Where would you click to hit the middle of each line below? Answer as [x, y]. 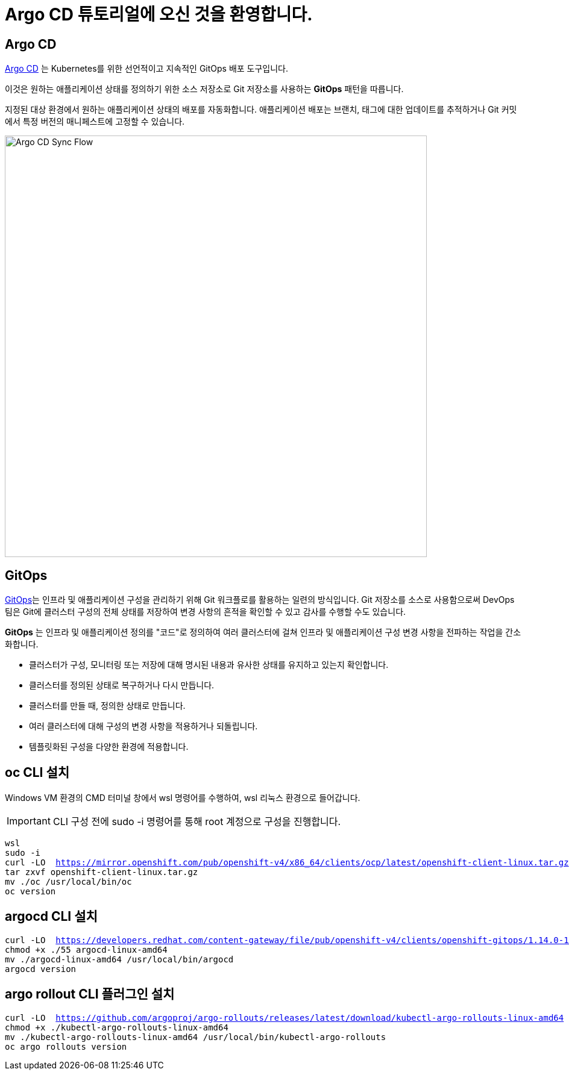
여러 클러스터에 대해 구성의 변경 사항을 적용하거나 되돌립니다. [143, 726]
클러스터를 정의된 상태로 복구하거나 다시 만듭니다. [122, 685]
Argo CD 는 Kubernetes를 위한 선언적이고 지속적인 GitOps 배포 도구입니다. [147, 69]
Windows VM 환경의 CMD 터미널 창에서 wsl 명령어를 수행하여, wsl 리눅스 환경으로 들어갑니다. [183, 797]
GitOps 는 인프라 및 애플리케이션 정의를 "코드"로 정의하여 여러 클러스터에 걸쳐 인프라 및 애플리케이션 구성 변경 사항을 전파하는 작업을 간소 [263, 632]
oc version [30, 891]
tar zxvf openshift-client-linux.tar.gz [102, 872]
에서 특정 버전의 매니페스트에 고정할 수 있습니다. [95, 122]
